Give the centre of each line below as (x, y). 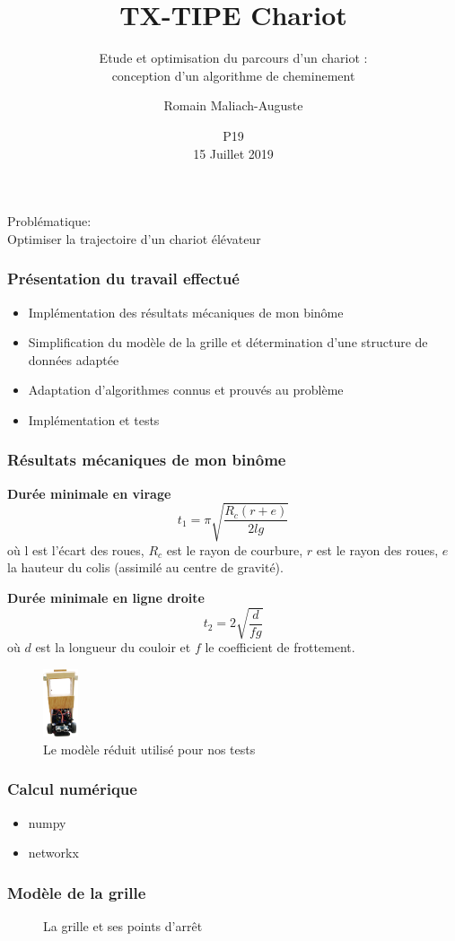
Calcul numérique (72, 789)
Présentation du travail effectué (123, 279)
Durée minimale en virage (89, 493)
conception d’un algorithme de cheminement (233, 75)
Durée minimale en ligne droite (106, 598)
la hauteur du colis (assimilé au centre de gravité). (145, 567)
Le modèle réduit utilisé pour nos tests (149, 749)
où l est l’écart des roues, (76, 549)
